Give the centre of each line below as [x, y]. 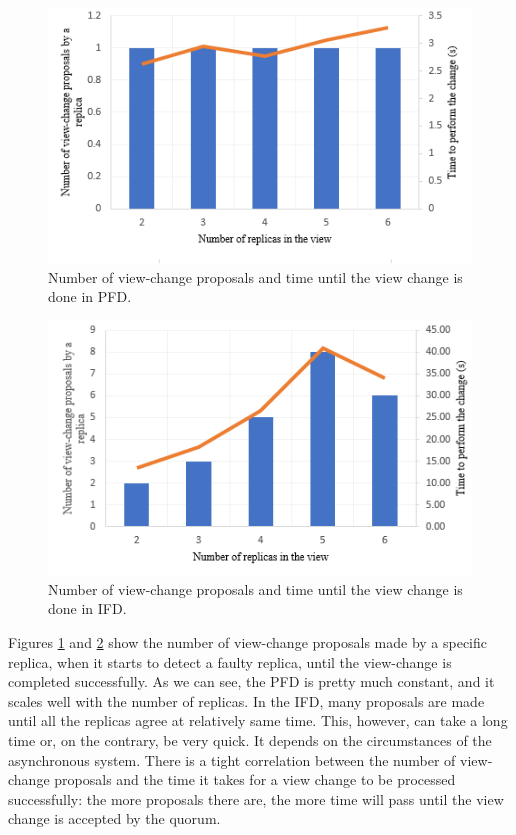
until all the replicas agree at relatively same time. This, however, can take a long [258, 720]
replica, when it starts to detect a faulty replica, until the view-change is [230, 661]
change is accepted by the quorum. [114, 818]
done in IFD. [87, 608]
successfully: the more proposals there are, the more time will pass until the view [256, 798]
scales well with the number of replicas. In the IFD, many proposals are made [246, 700]
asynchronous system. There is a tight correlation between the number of [232, 759]
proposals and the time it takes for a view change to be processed [255, 779]
